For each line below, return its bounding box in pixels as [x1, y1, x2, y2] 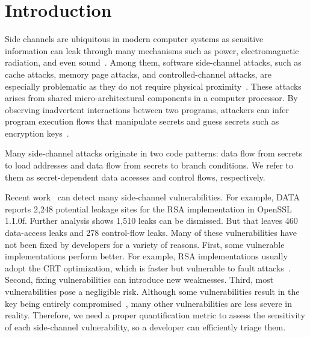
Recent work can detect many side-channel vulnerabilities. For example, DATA [5, 191, 300, 203]
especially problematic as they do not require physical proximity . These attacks [5, 79, 302, 92]
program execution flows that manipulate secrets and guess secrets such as [5, 115, 279, 128]
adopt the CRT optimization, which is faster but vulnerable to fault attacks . [5, 261, 291, 274]
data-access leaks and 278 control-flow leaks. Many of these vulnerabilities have [5, 226, 297, 239]
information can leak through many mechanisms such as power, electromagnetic [5, 44, 299, 57]
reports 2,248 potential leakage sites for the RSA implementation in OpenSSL [5, 202, 292, 215]
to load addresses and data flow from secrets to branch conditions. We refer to [5, 159, 294, 172]
